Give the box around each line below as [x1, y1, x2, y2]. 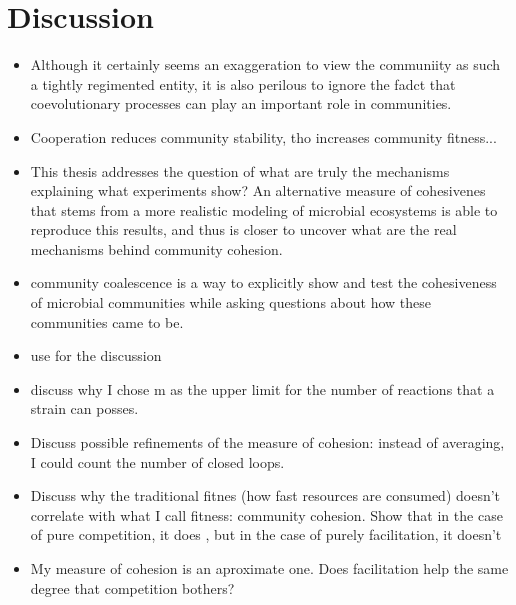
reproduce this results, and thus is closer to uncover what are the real [30, 219, 457, 240]
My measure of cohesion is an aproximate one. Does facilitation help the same [30, 558, 509, 578]
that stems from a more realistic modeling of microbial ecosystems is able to [30, 199, 498, 220]
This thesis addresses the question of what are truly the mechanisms [30, 160, 450, 181]
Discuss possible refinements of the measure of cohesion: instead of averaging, [30, 432, 505, 453]
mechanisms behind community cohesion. [30, 238, 283, 259]
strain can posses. [30, 398, 139, 419]
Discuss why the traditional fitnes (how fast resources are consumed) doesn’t [30, 485, 501, 506]
